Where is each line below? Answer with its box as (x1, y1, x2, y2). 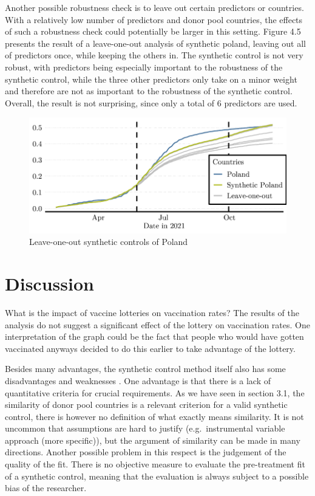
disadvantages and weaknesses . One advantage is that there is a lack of (5, 374, 271, 387)
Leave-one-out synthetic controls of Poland (29, 235, 188, 248)
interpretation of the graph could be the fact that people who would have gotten (5, 330, 304, 343)
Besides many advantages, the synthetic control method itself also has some (5, 362, 286, 375)
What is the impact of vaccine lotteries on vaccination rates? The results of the (5, 306, 300, 319)
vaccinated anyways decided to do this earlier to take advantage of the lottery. (5, 342, 296, 354)
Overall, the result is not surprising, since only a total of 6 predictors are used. (5, 96, 297, 109)
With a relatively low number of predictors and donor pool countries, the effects (5, 13, 303, 26)
